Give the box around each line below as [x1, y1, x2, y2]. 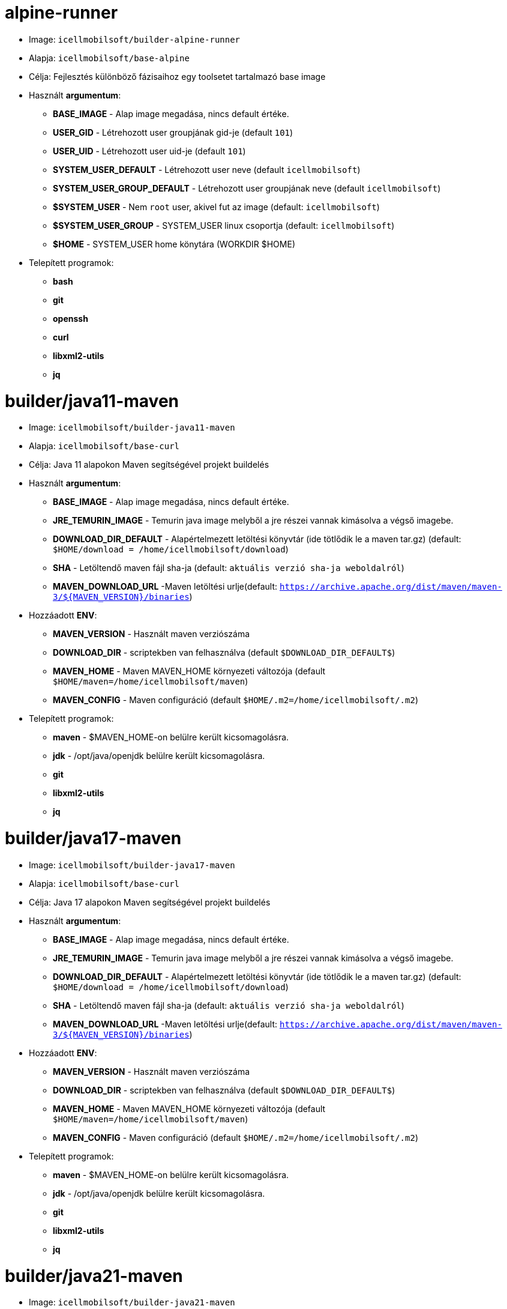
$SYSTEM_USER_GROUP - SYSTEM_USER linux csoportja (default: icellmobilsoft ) [53, 220, 395, 231]
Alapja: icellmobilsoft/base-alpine [29, 52, 190, 63]
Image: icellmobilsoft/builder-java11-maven [29, 422, 235, 433]
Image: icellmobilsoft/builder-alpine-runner [29, 34, 241, 44]
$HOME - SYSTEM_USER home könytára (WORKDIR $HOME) [53, 238, 295, 249]
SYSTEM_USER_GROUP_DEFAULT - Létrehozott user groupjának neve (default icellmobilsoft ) [53, 183, 441, 193]
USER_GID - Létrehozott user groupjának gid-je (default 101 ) [53, 127, 293, 138]
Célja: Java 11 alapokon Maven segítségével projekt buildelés [29, 459, 269, 470]
